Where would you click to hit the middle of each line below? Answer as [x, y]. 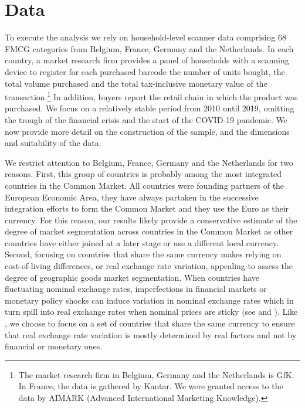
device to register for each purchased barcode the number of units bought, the [145, 71]
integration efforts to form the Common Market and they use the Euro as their [147, 208]
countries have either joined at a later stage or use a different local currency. [142, 242]
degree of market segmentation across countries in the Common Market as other [149, 231]
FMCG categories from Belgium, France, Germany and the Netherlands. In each [149, 48]
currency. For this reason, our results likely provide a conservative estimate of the [151, 220]
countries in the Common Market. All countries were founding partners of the [145, 185]
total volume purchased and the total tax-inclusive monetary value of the [136, 83]
